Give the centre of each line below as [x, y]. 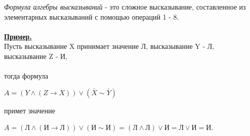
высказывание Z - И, [36, 56]
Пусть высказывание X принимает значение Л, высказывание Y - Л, [109, 46]
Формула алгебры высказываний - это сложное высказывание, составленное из [125, 7]
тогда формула [26, 76]
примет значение [30, 110]
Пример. [18, 36]
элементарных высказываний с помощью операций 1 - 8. [92, 16]
